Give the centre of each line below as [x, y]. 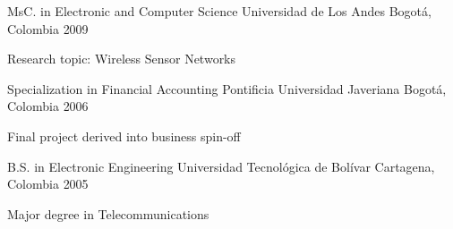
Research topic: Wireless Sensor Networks [122, 59]
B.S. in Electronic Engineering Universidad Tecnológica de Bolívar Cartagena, [221, 166]
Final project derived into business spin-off [124, 136]
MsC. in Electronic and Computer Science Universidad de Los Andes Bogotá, [219, 11]
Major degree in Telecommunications [108, 213]
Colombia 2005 [48, 184]
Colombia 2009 [48, 28]
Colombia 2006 [48, 106]
